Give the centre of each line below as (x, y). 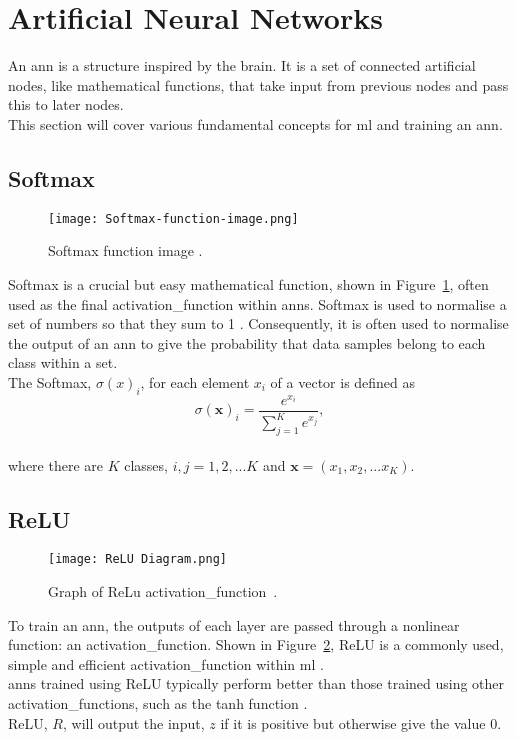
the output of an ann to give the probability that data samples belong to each (247, 342)
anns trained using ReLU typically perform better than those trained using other (256, 683)
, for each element (195, 381)
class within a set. (63, 362)
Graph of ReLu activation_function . (163, 591)
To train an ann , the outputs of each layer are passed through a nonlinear (234, 624)
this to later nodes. (66, 104)
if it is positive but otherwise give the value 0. (361, 722)
